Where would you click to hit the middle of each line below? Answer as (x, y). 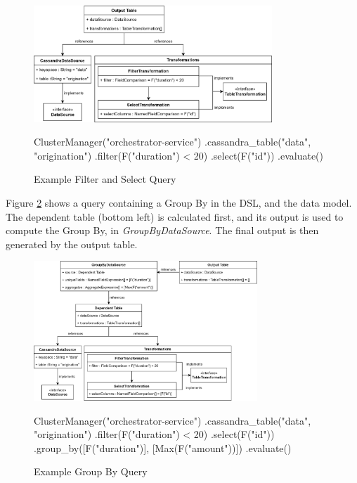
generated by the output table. (72, 244)
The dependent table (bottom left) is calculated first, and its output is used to (175, 216)
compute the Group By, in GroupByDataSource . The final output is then (162, 230)
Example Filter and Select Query (105, 179)
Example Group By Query (91, 471)
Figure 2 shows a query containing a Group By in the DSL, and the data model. (179, 202)
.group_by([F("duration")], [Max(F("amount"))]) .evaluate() (163, 447)
